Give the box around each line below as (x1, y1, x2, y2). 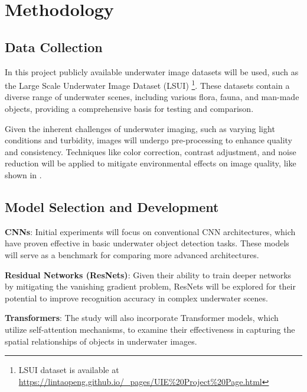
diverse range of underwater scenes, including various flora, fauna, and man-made (5, 91, 299, 103)
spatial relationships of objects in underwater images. (5, 335, 197, 347)
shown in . (5, 168, 42, 181)
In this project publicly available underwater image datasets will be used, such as (5, 65, 299, 78)
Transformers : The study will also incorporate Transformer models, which (5, 311, 279, 324)
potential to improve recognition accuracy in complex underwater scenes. (5, 291, 268, 304)
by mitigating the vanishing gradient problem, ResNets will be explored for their (5, 280, 296, 293)
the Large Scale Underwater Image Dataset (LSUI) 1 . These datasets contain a (5, 78, 290, 91)
